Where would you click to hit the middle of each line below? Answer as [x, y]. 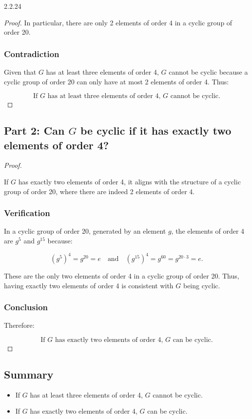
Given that [20, 72]
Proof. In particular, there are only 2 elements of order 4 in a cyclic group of [118, 22]
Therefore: [19, 325]
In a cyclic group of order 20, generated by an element [85, 231]
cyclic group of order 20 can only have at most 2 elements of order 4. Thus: [116, 81]
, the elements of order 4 [208, 231]
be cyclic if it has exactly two [156, 130]
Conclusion [26, 307]
